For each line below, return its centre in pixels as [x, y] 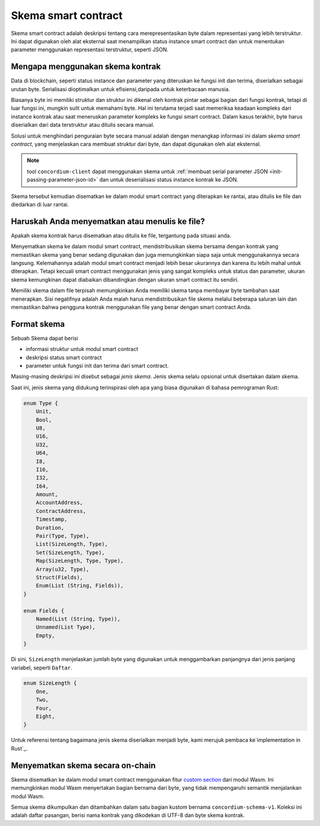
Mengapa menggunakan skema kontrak [86, 67]
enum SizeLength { [50, 683]
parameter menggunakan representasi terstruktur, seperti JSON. [90, 50]
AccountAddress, [59, 503]
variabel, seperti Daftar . [41, 668]
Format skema [38, 324]
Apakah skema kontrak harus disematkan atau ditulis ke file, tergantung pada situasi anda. [121, 235]
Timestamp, [52, 519]
